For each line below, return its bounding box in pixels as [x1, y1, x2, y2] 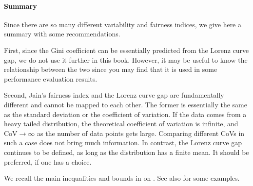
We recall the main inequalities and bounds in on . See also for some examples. [4, 173, 240, 183]
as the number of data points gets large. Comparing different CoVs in [37, 128, 245, 138]
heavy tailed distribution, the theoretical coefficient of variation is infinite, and [4, 118, 238, 129]
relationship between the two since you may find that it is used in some [4, 64, 217, 74]
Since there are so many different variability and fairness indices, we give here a [4, 19, 242, 29]
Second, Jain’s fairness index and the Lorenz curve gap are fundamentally [4, 90, 224, 100]
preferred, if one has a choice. [4, 156, 92, 167]
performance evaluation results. [4, 73, 97, 84]
